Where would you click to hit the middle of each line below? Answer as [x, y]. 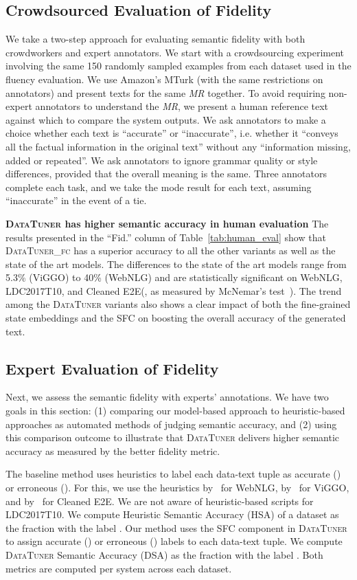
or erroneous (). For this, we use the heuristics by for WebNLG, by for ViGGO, [177, 488]
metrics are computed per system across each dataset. [119, 568]
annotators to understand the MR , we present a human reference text [182, 106]
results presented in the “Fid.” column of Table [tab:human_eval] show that [166, 237]
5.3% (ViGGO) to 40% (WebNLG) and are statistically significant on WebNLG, [174, 277]
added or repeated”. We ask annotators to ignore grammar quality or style [162, 160]
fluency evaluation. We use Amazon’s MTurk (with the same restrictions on [164, 79]
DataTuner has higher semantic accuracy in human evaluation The [167, 223]
